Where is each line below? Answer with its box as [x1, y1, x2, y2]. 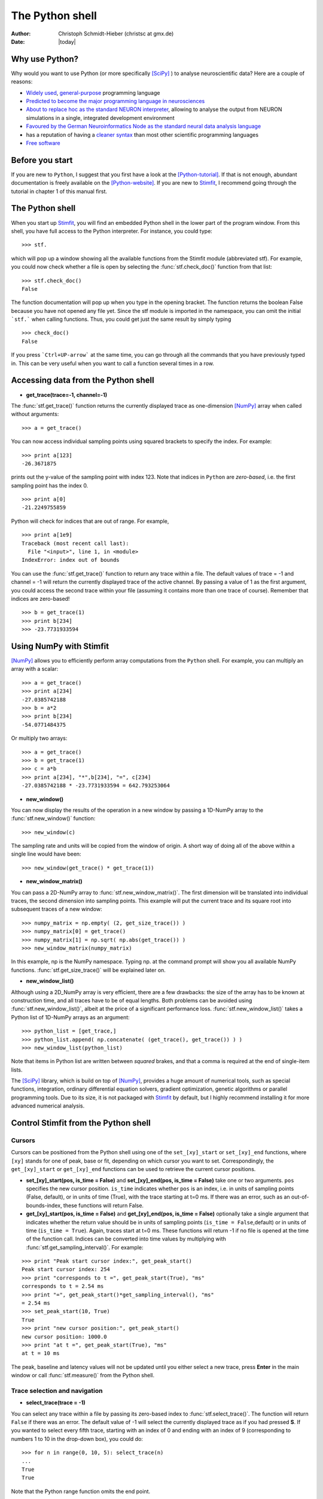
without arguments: [11, 411, 59, 418]
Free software [26, 139, 60, 146]
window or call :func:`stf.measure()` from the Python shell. [11, 1372, 155, 1379]
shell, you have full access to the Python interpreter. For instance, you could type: [11, 227, 212, 234]
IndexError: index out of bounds [22, 556, 120, 564]
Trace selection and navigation [11, 1386, 103, 1395]
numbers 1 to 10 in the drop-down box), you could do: [11, 1435, 144, 1442]
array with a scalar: [11, 666, 59, 673]
